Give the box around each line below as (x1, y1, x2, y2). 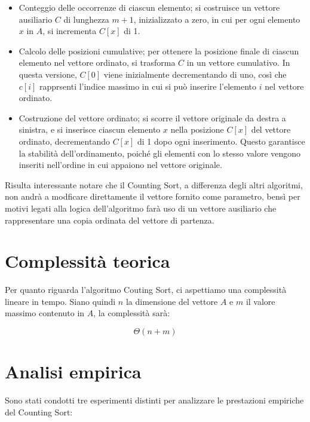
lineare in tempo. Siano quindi (5, 295, 116, 307)
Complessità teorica (5, 249, 170, 273)
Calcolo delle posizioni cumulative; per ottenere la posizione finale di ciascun (19, 44, 299, 57)
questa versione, (19, 68, 77, 80)
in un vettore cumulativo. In (186, 56, 290, 69)
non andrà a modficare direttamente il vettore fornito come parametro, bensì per (5, 190, 300, 203)
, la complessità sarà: (93, 307, 170, 319)
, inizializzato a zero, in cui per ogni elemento (133, 13, 300, 25)
